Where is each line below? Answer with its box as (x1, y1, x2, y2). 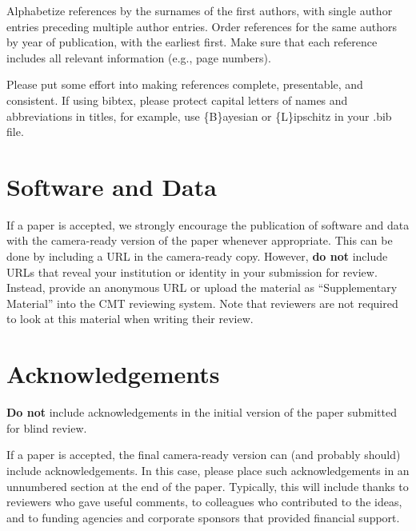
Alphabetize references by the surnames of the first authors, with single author (6, 2, 393, 18)
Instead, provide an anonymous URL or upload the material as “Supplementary (6, 279, 398, 296)
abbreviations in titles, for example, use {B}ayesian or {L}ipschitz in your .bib (6, 107, 392, 124)
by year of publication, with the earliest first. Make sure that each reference (6, 34, 378, 50)
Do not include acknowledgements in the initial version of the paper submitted (6, 404, 397, 421)
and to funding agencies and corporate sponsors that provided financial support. (6, 509, 400, 525)
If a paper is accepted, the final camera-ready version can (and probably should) (6, 446, 401, 463)
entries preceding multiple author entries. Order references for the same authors (6, 18, 398, 34)
